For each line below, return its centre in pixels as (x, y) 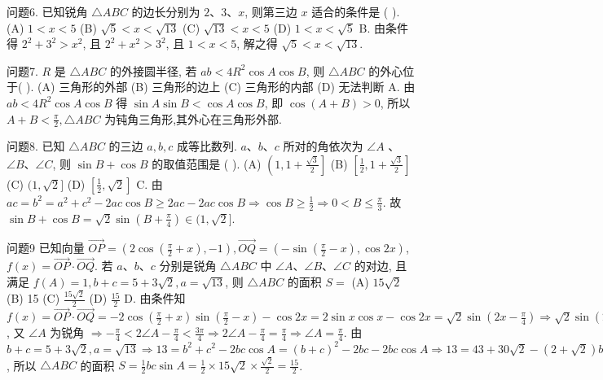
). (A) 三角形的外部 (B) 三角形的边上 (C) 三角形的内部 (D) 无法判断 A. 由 (221, 87)
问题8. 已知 (36, 146)
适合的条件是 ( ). (356, 11)
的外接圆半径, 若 (153, 70)
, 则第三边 (271, 11)
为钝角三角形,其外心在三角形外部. (193, 118)
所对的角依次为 (323, 146)
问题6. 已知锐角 (47, 11)
